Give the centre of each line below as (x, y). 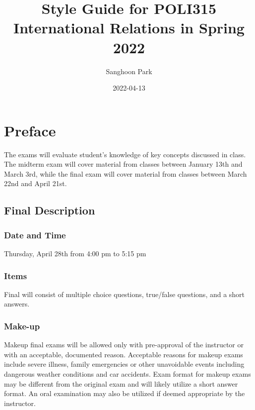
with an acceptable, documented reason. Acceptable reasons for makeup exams (124, 354)
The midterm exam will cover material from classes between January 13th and (123, 164)
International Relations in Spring (129, 28)
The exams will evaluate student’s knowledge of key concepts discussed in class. (125, 154)
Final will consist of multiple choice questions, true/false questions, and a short (125, 294)
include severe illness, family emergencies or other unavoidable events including (124, 364)
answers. (17, 304)
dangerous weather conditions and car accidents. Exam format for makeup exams (127, 374)
